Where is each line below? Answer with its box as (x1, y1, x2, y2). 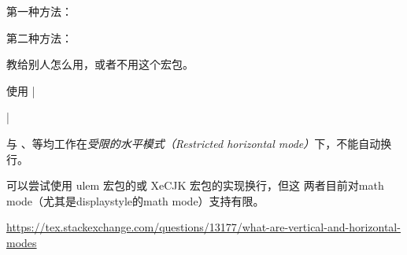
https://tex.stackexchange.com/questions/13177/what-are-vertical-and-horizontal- (6, 219, 401, 235)
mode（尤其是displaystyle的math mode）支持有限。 (6, 192, 265, 209)
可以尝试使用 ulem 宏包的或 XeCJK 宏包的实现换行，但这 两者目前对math (6, 177, 384, 194)
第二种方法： (6, 29, 72, 46)
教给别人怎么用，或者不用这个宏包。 (6, 56, 194, 72)
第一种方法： (6, 3, 72, 19)
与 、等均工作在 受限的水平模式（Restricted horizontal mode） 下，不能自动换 (6, 135, 392, 151)
